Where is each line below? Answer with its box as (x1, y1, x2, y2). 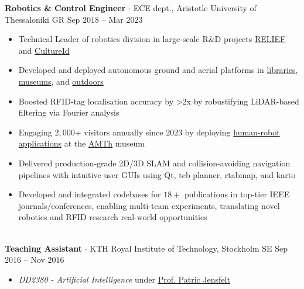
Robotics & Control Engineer (5, 2, 126, 13)
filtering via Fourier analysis (18, 106, 119, 119)
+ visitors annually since (74, 126, 163, 138)
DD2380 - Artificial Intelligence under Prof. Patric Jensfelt (18, 273, 230, 285)
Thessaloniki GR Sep (5, 13, 80, 25)
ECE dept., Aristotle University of (133, 2, 257, 13)
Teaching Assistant (5, 242, 83, 254)
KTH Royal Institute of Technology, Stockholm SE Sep (90, 242, 288, 254)
